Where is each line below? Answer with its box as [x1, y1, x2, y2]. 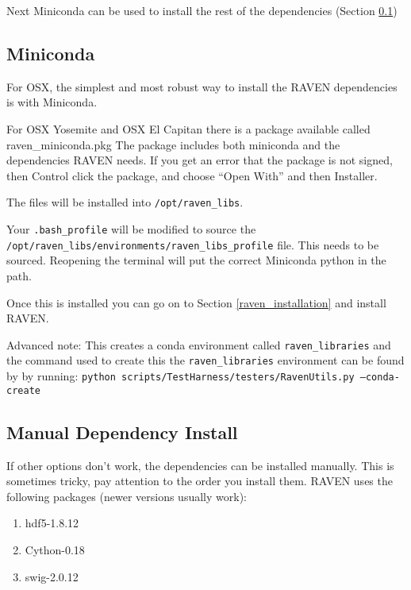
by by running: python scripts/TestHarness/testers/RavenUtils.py [6, 368, 355, 384]
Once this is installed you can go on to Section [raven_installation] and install [6, 294, 386, 310]
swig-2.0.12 [25, 568, 79, 584]
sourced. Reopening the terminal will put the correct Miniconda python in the [6, 252, 386, 268]
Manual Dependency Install [6, 419, 238, 444]
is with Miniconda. [6, 94, 98, 110]
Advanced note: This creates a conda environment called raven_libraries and [6, 336, 391, 353]
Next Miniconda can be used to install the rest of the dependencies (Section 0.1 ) [6, 2, 398, 18]
